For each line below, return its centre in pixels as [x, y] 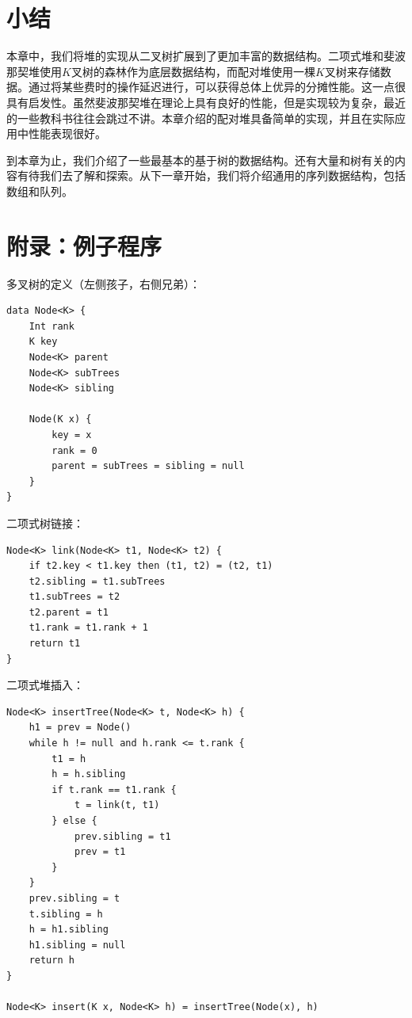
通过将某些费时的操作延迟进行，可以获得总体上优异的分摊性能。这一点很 [217, 87]
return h [51, 961]
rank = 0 [74, 450]
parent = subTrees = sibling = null [148, 466]
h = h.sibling [89, 774]
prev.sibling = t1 [122, 836]
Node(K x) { [60, 419]
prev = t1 [100, 852]
